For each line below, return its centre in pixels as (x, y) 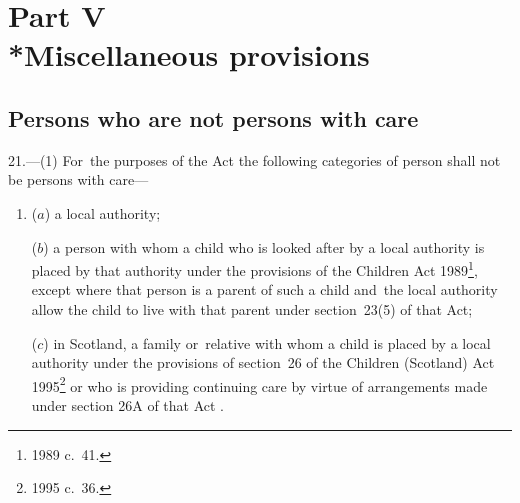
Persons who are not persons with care (213, 117)
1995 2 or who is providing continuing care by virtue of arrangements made (259, 384)
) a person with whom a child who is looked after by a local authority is (264, 246)
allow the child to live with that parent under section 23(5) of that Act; (252, 308)
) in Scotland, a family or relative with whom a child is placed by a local (267, 342)
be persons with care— (78, 179)
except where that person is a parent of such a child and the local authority (264, 289)
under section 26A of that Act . (128, 405)
